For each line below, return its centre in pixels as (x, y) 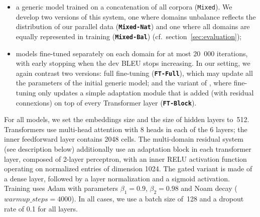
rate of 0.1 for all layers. (41, 208)
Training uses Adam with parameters (61, 188)
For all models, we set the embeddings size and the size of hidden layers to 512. (127, 119)
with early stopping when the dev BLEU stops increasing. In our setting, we (133, 63)
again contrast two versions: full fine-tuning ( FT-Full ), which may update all (134, 73)
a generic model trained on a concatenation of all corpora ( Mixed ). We (124, 7)
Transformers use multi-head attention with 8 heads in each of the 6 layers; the (126, 129)
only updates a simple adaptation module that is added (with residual (146, 92)
